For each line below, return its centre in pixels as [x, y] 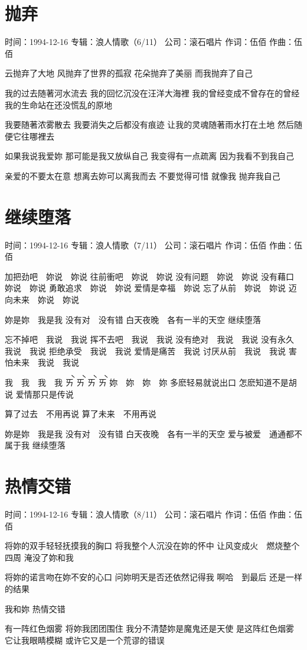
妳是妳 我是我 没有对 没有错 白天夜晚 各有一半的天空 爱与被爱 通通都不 [153, 433]
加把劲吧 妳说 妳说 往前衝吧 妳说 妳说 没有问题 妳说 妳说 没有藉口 [149, 276]
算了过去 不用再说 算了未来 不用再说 [81, 414]
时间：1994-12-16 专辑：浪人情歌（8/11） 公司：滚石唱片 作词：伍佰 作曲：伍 [153, 514]
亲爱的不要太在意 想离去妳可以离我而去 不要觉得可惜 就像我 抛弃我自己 [143, 175]
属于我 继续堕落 [35, 445]
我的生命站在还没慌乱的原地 [58, 104]
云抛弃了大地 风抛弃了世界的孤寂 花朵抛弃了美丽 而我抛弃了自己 [129, 73]
